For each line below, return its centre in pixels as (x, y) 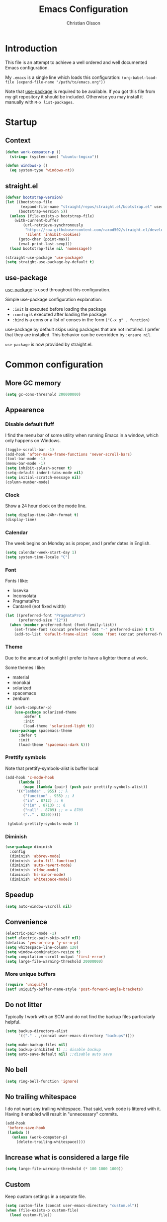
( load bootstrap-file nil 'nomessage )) (51, 248)
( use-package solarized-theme (45, 712)
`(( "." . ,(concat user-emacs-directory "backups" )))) (76, 1036)
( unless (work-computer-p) (40, 1137)
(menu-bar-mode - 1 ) (25, 464)
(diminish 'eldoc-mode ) (34, 870)
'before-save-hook (26, 1128)
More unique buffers (31, 974)
